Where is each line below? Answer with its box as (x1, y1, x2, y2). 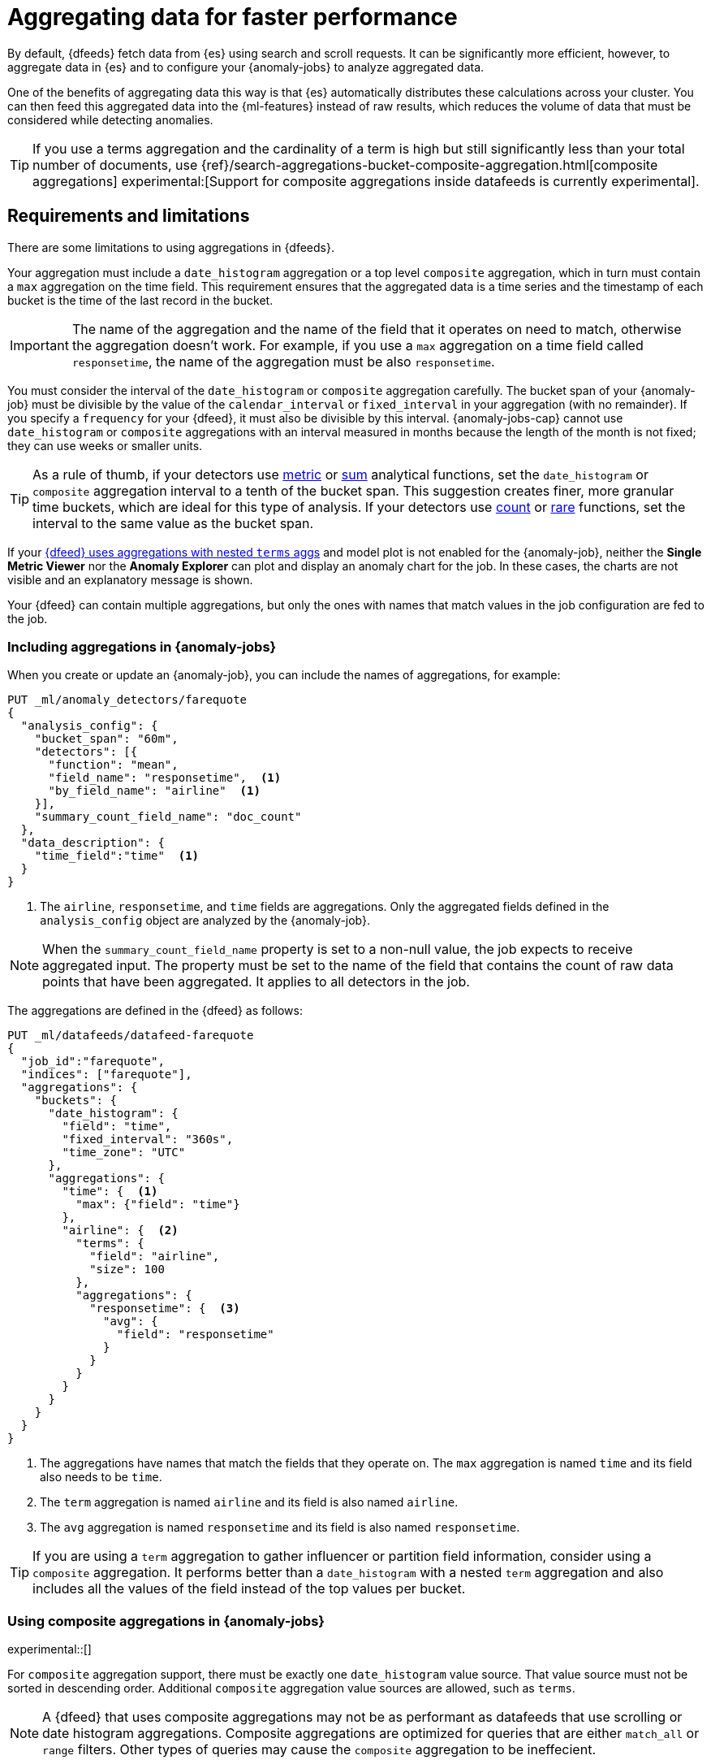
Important (10, 336, 69, 353)
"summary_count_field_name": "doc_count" (34, 810, 302, 824)
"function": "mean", (48, 758, 179, 772)
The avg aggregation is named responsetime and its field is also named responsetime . (40, 1520, 520, 1535)
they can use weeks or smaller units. (7, 438, 203, 453)
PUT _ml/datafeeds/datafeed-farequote (7, 1029, 254, 1042)
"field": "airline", (89, 1250, 220, 1263)
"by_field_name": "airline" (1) (48, 784, 261, 798)
